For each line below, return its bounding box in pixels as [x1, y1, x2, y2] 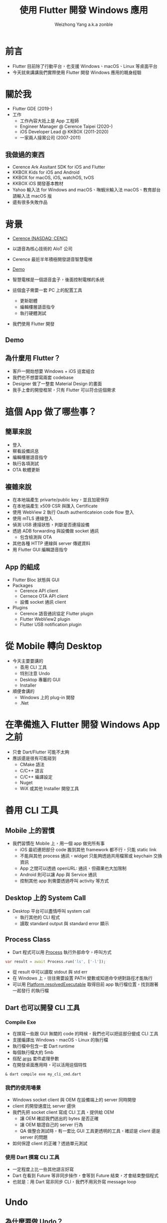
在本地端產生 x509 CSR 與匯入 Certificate [12, 503, 98, 509]
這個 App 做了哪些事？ [5, 406, 97, 417]
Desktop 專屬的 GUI [19, 677, 61, 683]
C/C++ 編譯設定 [19, 774, 53, 780]
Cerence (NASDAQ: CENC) [12, 236, 68, 242]
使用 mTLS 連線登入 [12, 515, 53, 521]
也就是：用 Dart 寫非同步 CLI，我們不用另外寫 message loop [12, 1179, 136, 1185]
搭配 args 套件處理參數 [12, 1056, 59, 1062]
